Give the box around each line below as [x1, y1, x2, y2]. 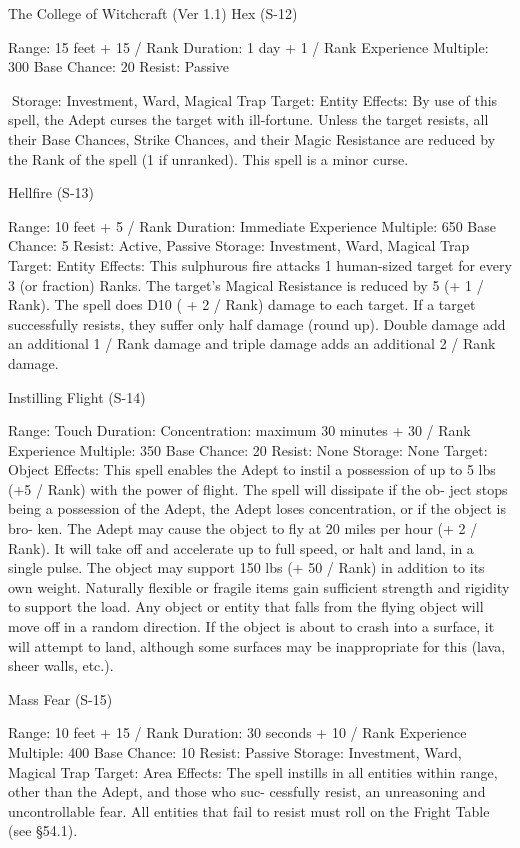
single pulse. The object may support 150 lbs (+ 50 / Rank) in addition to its [8, 557, 485, 578]
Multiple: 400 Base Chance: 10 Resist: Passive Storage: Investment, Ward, [8, 742, 462, 762]
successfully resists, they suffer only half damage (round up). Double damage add [8, 313, 506, 334]
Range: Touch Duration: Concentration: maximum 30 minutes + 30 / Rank [8, 420, 471, 441]
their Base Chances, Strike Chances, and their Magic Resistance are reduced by [8, 128, 496, 149]
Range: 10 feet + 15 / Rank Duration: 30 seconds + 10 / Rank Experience [8, 722, 467, 743]
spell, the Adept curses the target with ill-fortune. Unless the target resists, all [8, 109, 489, 130]
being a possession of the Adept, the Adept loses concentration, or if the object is [8, 498, 506, 519]
